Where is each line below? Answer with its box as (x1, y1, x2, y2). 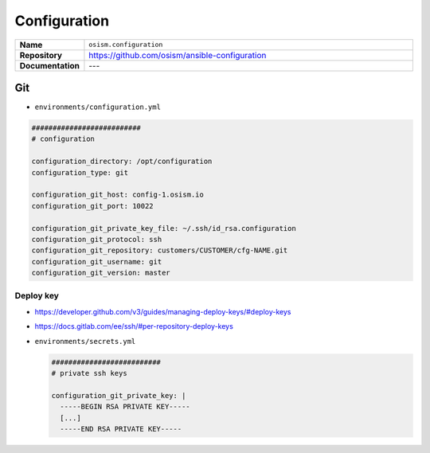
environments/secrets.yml (34, 337, 136, 346)
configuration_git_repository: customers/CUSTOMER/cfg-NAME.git (31, 246, 288, 255)
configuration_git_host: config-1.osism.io (31, 190, 205, 199)
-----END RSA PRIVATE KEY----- (60, 424, 182, 433)
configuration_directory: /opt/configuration (31, 157, 213, 166)
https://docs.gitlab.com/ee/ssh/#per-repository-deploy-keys (34, 322, 234, 331)
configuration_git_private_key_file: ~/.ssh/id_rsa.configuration (31, 224, 296, 232)
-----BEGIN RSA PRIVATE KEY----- (60, 402, 190, 412)
